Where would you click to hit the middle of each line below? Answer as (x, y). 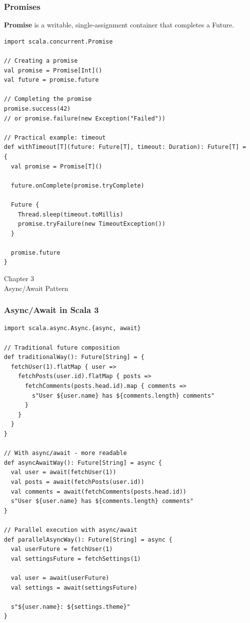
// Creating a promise (41, 61)
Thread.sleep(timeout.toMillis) (71, 214)
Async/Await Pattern (36, 288)
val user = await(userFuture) (60, 578)
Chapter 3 (19, 278)
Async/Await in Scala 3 (51, 310)
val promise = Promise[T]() (57, 166)
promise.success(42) (37, 108)
